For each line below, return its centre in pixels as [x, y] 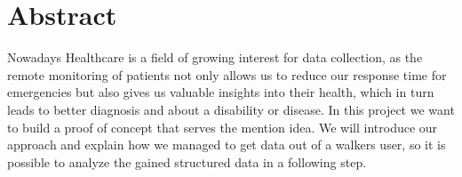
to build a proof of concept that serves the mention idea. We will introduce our [223, 127]
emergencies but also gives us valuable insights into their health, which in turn [221, 92]
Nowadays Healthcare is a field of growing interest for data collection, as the [215, 57]
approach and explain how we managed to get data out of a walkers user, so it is [227, 145]
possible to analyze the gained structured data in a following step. [187, 161]
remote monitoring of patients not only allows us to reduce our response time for [227, 74]
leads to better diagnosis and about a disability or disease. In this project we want [231, 109]
